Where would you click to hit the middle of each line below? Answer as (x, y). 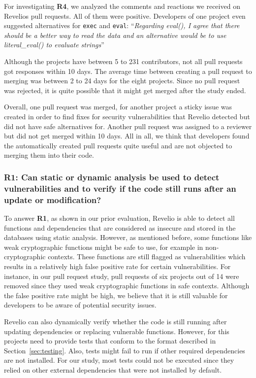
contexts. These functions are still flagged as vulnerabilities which (147, 257)
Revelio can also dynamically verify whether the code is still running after (115, 321)
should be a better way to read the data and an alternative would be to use (115, 35)
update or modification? (53, 199)
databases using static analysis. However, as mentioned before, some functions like (128, 237)
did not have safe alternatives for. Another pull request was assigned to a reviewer (128, 126)
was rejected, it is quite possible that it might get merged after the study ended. (125, 90)
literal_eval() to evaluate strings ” (54, 45)
